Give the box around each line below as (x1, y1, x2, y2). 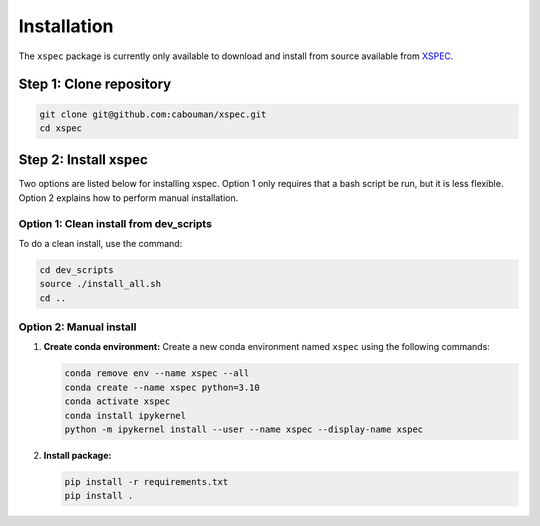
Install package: (43, 450, 112, 461)
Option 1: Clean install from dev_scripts (18, 216, 212, 230)
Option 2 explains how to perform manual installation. (18, 191, 239, 204)
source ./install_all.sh (39, 278, 162, 290)
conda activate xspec (64, 396, 171, 407)
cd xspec (39, 122, 83, 134)
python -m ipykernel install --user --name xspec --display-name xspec (64, 424, 424, 435)
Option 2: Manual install (18, 320, 137, 334)
